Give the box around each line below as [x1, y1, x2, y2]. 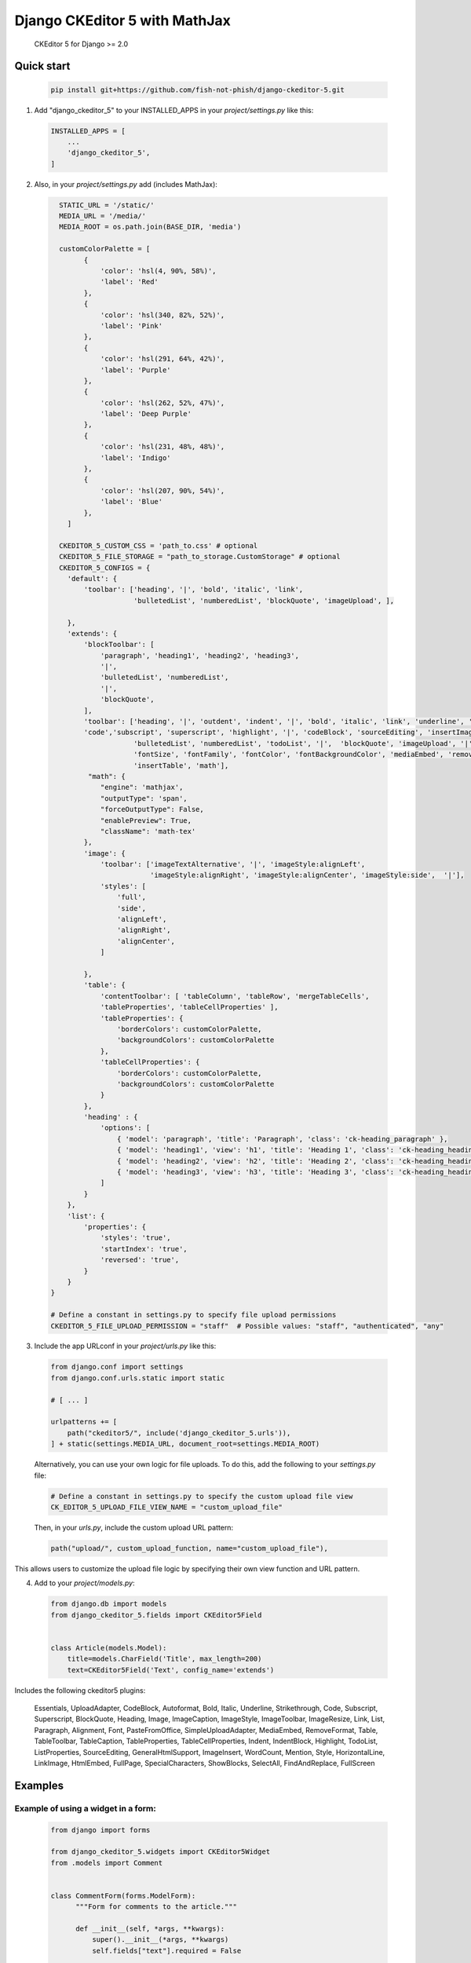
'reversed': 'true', [100, 1256, 180, 1264]
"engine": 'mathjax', [100, 783, 184, 792]
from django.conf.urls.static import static [50, 1373, 225, 1382]
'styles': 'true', [100, 1234, 172, 1242]
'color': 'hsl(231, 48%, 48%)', [100, 442, 225, 451]
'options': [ [100, 1124, 151, 1132]
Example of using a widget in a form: [14, 1803, 156, 1814]
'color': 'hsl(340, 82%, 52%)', [100, 310, 225, 320]
